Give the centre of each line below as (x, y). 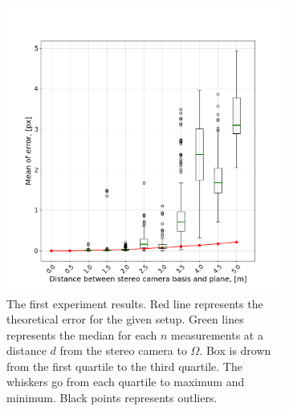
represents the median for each (82, 334)
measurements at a (217, 334)
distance (26, 350)
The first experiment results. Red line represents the (135, 303)
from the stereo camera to (123, 350)
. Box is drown (235, 350)
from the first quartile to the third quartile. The (124, 366)
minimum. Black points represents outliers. (112, 398)
